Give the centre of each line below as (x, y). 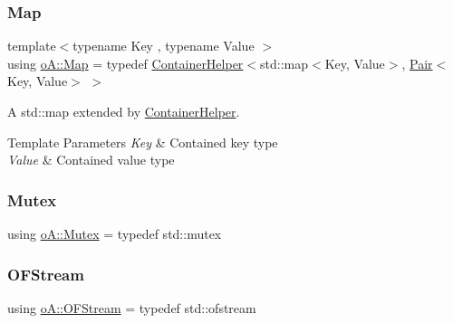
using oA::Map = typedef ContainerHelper (125, 63)
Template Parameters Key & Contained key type (143, 142)
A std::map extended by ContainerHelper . (124, 111)
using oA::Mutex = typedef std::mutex (115, 233)
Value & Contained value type (91, 160)
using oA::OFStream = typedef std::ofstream (132, 307)
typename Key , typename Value (164, 46)
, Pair (417, 63)
